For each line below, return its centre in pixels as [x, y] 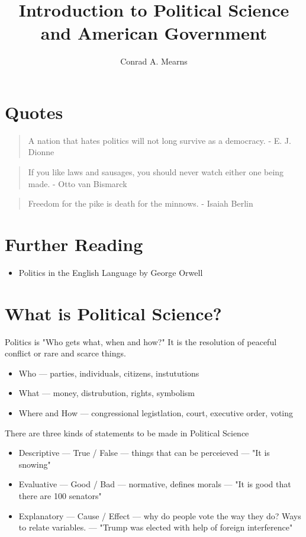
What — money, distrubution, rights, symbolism [107, 393]
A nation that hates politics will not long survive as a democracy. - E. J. [160, 140]
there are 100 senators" [60, 496]
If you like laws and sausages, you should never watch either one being [156, 172]
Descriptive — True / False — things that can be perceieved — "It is [144, 453]
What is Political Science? [113, 313]
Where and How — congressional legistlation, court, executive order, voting [156, 413]
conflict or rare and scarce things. [65, 353]
